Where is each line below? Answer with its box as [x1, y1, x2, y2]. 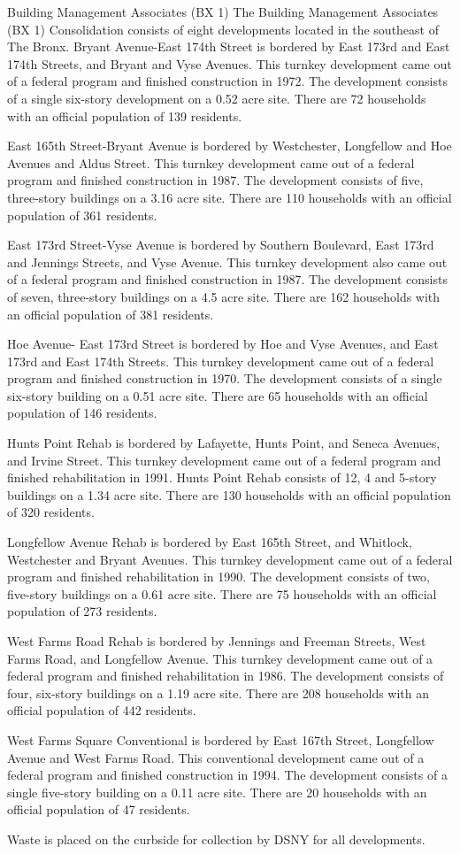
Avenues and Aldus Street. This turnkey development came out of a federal [7, 153, 415, 172]
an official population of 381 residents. [7, 304, 214, 323]
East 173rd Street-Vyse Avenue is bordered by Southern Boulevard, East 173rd [7, 235, 434, 254]
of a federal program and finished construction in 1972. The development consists [7, 72, 448, 90]
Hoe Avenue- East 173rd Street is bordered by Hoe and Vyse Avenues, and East [7, 335, 439, 353]
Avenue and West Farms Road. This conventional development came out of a [7, 748, 425, 766]
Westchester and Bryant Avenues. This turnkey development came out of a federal [7, 550, 453, 568]
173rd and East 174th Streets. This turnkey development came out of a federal [7, 351, 434, 370]
